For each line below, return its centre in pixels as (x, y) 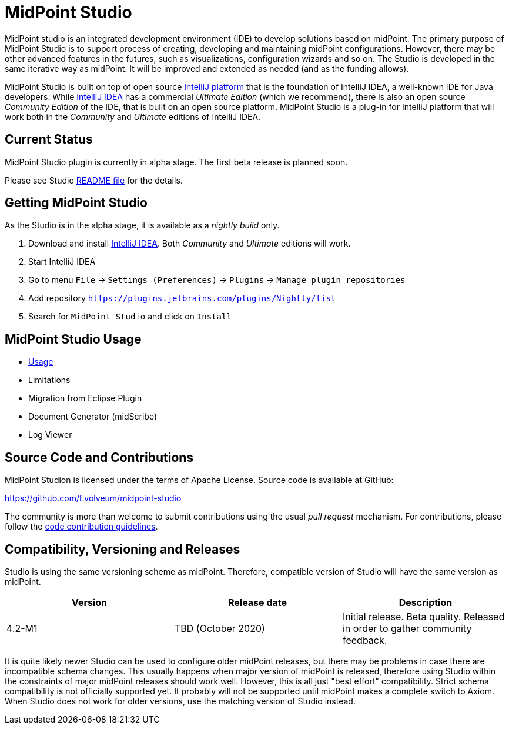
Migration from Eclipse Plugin (85, 398)
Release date (257, 602)
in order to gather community (407, 628)
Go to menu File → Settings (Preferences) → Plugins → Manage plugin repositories (217, 280)
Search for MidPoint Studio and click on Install (130, 317)
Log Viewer (50, 435)
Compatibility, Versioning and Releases (123, 549)
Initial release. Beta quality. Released (423, 616)
